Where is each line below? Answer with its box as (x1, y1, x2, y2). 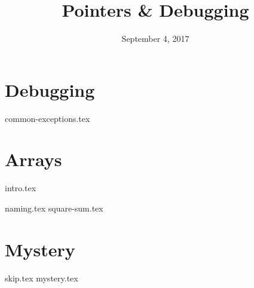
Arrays (5, 147, 62, 171)
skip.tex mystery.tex (5, 271, 78, 284)
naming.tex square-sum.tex (5, 201, 103, 214)
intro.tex (5, 182, 36, 194)
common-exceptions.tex (5, 112, 90, 124)
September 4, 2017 (121, 32, 189, 45)
